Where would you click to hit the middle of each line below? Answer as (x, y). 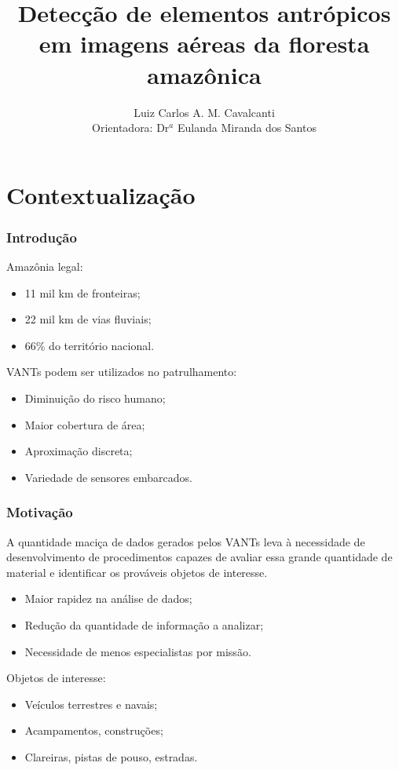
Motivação (40, 512)
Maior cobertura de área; (85, 424)
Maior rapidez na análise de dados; (108, 598)
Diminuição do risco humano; (95, 398)
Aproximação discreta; (79, 451)
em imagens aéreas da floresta (204, 44)
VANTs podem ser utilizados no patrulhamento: (122, 372)
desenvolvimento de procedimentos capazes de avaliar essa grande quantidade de (199, 557)
